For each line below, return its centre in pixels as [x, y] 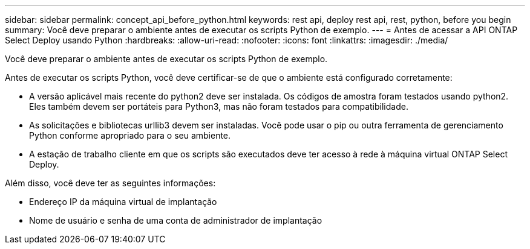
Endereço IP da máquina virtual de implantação [123, 202]
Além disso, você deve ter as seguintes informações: [110, 183]
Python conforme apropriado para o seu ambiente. [130, 135]
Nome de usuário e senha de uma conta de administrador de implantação [176, 220]
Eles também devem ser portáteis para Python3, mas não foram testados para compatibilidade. [219, 106]
